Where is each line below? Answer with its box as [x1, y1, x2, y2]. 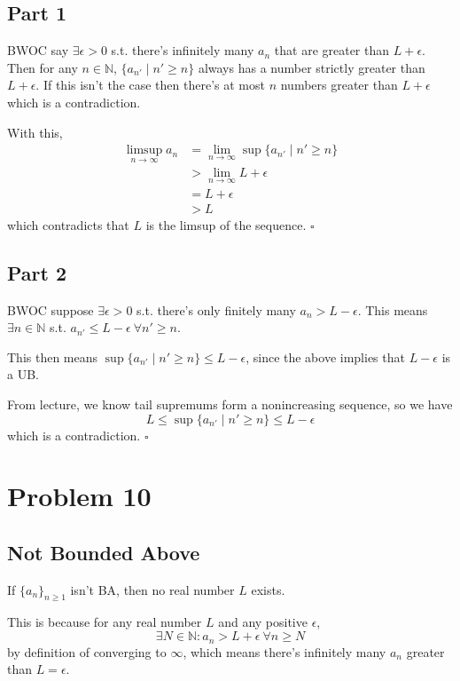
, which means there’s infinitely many [183, 642, 386, 661]
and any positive [218, 613, 308, 631]
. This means [357, 300, 428, 319]
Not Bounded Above [7, 538, 200, 566]
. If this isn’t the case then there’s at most [35, 75, 265, 94]
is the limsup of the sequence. [145, 215, 307, 234]
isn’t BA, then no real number [70, 580, 235, 598]
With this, [7, 123, 63, 141]
